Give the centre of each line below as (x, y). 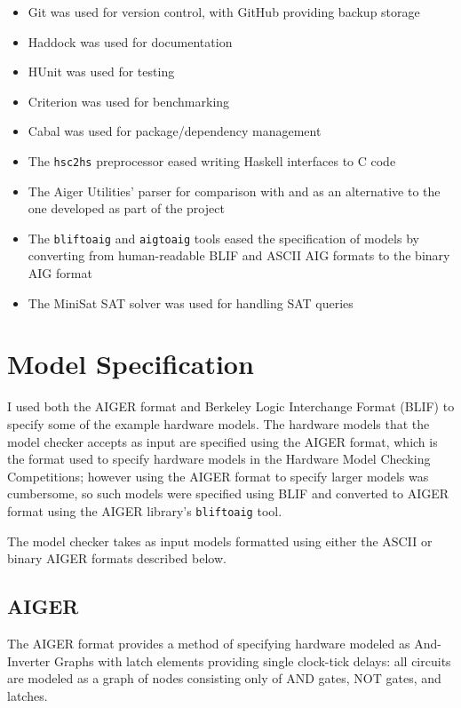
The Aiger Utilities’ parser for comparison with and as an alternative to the (234, 191)
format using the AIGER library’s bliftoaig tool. (145, 510)
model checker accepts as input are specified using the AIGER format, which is (223, 441)
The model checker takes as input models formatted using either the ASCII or (220, 541)
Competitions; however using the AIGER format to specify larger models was (218, 476)
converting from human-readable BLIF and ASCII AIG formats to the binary (239, 255)
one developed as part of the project (126, 208)
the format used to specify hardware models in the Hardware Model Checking (219, 459)
